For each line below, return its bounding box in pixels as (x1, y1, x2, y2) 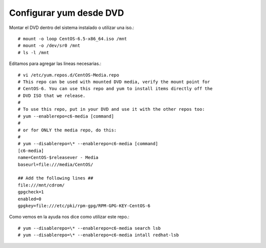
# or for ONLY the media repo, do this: (18, 127, 117, 133)
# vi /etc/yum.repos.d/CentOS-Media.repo (18, 72, 119, 78)
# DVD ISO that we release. (18, 93, 86, 98)
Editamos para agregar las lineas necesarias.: (9, 61, 101, 66)
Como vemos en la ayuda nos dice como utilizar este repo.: (9, 214, 130, 220)
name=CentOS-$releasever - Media (18, 155, 99, 160)
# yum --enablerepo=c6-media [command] (18, 113, 114, 119)
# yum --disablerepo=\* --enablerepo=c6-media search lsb (18, 225, 161, 231)
